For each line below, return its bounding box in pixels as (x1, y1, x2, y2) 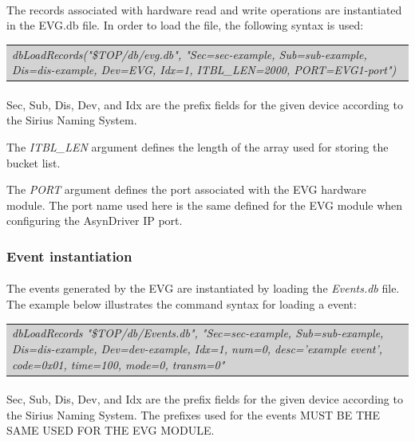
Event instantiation (6, 246, 132, 266)
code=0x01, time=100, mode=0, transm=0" (12, 356, 225, 372)
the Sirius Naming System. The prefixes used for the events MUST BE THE (6, 406, 381, 423)
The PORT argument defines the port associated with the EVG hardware (6, 181, 366, 198)
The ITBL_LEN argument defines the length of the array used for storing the (6, 139, 389, 155)
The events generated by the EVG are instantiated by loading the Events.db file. (6, 280, 400, 297)
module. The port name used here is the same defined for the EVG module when (6, 196, 403, 213)
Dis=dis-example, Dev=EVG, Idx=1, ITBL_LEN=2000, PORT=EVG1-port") (12, 61, 397, 78)
